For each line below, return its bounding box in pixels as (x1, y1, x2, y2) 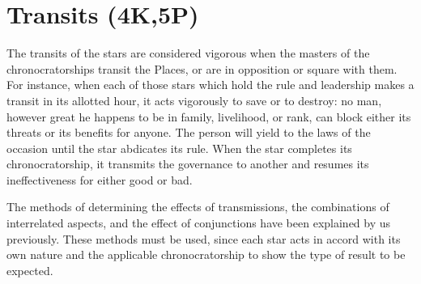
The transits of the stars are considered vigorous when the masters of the (6, 45, 370, 61)
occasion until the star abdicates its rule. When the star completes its (6, 139, 352, 156)
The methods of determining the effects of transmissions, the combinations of (6, 198, 389, 215)
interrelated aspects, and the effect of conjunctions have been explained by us (6, 214, 391, 231)
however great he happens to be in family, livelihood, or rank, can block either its (6, 108, 411, 125)
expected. (6, 261, 53, 278)
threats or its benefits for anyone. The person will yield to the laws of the (6, 124, 371, 141)
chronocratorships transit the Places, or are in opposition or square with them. (6, 60, 398, 77)
